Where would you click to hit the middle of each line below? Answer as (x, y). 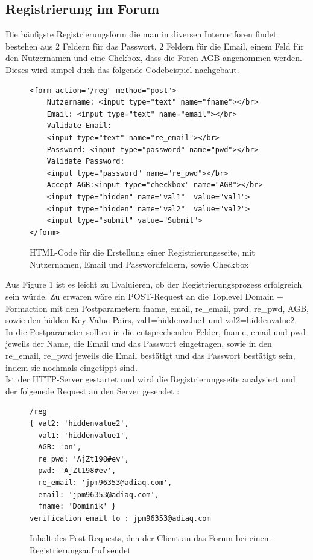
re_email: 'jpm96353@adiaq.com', (105, 482)
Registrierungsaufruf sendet (80, 549)
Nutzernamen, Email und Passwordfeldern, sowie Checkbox (139, 264)
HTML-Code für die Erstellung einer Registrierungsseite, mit (142, 252)
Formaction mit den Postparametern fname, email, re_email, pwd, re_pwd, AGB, (157, 308)
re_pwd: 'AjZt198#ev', (84, 459)
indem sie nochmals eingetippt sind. (71, 367)
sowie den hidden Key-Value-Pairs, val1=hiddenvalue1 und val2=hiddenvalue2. (151, 320)
